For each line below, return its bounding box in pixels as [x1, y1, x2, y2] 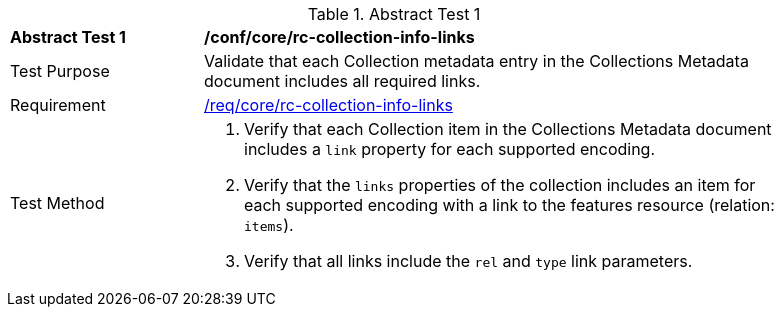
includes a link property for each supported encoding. [244, 139, 656, 159]
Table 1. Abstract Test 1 [307, 4, 481, 24]
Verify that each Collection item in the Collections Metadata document [244, 119, 772, 139]
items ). [244, 215, 294, 235]
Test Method [10, 193, 105, 213]
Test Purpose [10, 61, 110, 81]
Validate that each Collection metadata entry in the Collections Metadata [204, 51, 749, 71]
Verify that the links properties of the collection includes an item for [244, 175, 756, 195]
